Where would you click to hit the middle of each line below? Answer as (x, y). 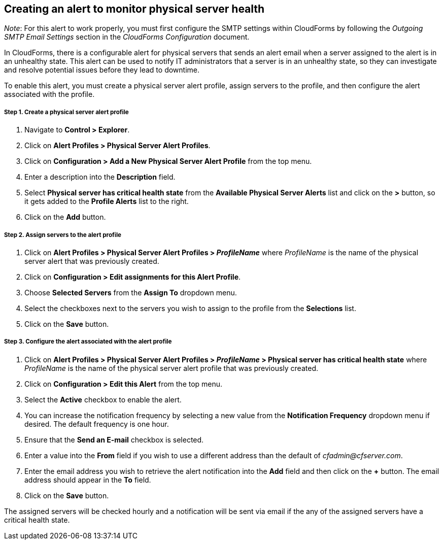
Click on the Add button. (65, 217)
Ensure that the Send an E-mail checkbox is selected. (114, 439)
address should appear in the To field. (88, 480)
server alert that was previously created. (92, 261)
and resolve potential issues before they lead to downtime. (102, 70)
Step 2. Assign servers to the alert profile (63, 235)
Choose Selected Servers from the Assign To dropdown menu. (131, 292)
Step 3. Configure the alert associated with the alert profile (88, 342)
